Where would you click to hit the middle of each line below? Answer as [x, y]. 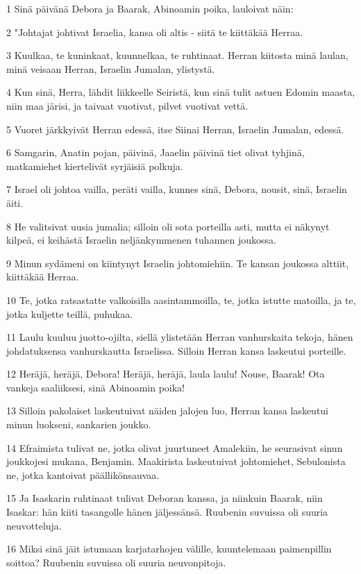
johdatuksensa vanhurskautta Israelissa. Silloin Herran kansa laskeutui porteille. [176, 350]
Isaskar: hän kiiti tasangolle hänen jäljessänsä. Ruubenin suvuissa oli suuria [167, 512]
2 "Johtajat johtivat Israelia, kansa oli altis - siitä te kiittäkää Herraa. [155, 32]
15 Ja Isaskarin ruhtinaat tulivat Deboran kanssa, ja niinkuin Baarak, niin [165, 498]
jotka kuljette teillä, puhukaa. [70, 313]
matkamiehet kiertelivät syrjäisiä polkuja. [95, 166]
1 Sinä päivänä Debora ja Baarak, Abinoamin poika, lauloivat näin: [150, 8]
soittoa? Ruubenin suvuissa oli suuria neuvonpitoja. [116, 562]
